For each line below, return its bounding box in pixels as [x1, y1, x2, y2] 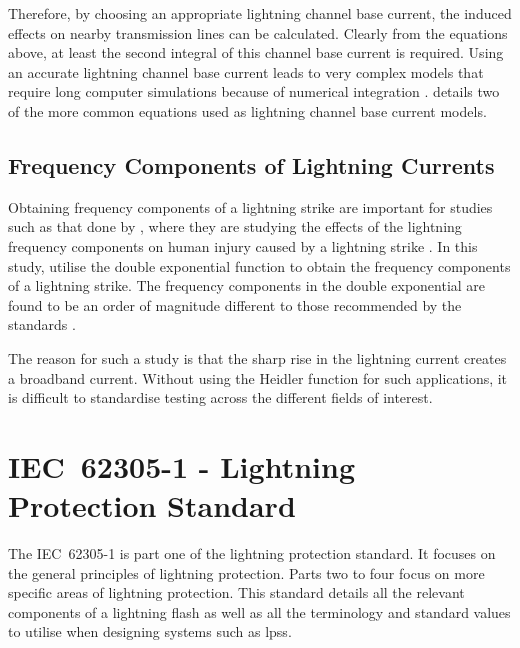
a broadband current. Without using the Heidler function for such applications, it [8, 367, 508, 388]
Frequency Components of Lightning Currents [8, 149, 495, 180]
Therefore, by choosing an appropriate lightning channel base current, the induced [8, 3, 512, 23]
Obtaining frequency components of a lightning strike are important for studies [8, 196, 493, 217]
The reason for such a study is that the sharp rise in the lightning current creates [8, 347, 507, 368]
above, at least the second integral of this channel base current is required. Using [8, 42, 504, 63]
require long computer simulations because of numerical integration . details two [8, 81, 500, 102]
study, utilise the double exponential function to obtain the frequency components [8, 255, 511, 276]
